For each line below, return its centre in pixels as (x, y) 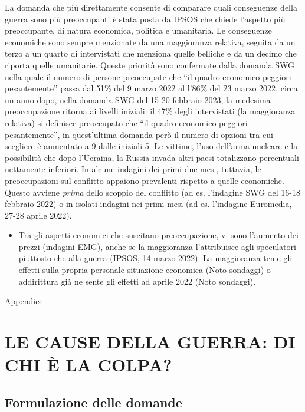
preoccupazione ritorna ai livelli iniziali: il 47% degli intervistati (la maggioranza (150, 111)
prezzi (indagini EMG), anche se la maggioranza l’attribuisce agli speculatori (157, 246)
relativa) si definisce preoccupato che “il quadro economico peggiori (126, 122)
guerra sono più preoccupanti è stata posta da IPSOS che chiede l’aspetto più (145, 19)
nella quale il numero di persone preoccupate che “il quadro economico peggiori (148, 76)
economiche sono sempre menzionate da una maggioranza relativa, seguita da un (150, 42)
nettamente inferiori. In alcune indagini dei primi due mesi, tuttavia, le (133, 169)
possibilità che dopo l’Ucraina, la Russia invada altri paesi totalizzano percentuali (152, 157)
